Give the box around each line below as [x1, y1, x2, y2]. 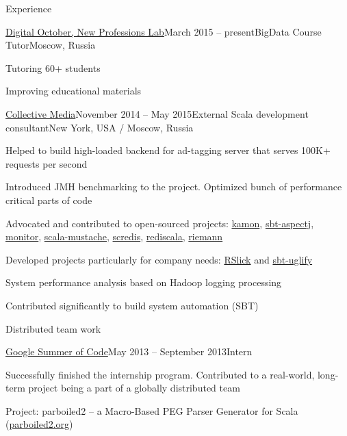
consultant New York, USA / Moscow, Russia [5, 120, 194, 134]
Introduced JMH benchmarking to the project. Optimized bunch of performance [5, 179, 342, 194]
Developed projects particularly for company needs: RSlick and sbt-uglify [5, 252, 313, 266]
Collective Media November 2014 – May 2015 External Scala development [5, 106, 309, 120]
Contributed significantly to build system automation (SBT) [5, 298, 259, 312]
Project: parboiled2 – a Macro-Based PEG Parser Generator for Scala [5, 403, 298, 418]
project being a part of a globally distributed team [28, 381, 240, 395]
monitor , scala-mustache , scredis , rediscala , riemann [5, 229, 223, 244]
